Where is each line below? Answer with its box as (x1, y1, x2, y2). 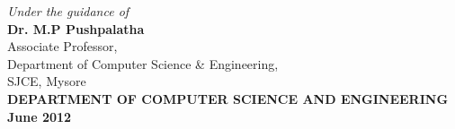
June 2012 (7, 107, 72, 125)
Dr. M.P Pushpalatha (7, 19, 145, 38)
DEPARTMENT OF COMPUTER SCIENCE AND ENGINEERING (7, 89, 449, 107)
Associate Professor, (7, 37, 118, 56)
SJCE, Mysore (7, 72, 86, 90)
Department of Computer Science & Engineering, (7, 54, 279, 73)
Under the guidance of (7, 2, 129, 20)
